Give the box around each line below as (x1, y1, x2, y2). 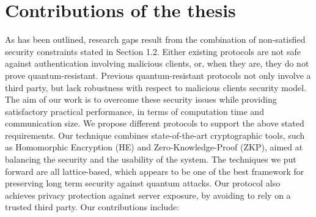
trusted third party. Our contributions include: (5, 200, 180, 213)
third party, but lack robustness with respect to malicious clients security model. (5, 81, 307, 94)
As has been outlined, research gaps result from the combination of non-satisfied (5, 33, 306, 46)
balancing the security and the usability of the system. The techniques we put (5, 153, 296, 166)
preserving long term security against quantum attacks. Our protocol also (5, 177, 281, 189)
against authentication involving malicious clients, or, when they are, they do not (5, 57, 309, 70)
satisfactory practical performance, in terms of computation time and (5, 105, 264, 117)
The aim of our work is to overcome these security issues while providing (5, 93, 277, 106)
